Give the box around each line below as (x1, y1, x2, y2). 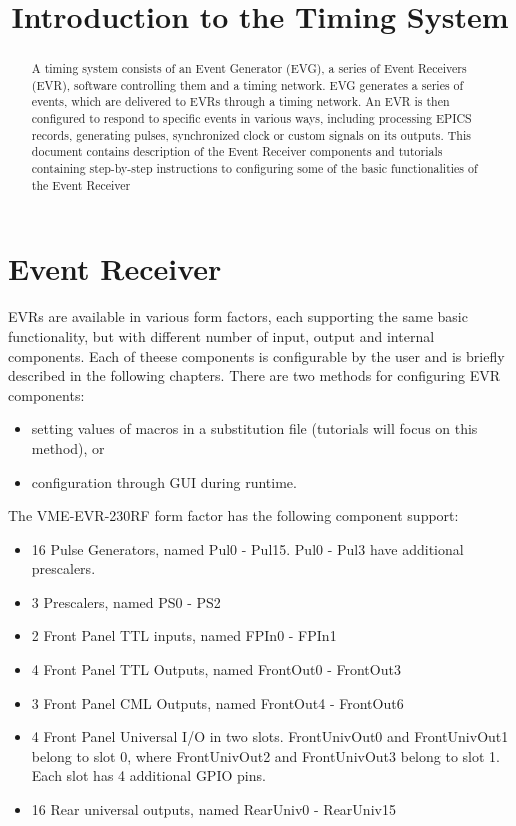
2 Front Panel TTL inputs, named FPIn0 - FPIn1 (31, 625, 337, 646)
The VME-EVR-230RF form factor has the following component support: (8, 505, 459, 526)
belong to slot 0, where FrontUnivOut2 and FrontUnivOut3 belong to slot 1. (31, 745, 500, 766)
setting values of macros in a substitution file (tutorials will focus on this (31, 418, 478, 439)
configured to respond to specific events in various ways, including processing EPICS (31, 110, 472, 127)
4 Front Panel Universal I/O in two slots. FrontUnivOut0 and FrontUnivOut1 (31, 726, 509, 747)
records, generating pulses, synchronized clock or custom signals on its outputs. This (31, 126, 471, 143)
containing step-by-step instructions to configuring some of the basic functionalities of (31, 160, 478, 177)
